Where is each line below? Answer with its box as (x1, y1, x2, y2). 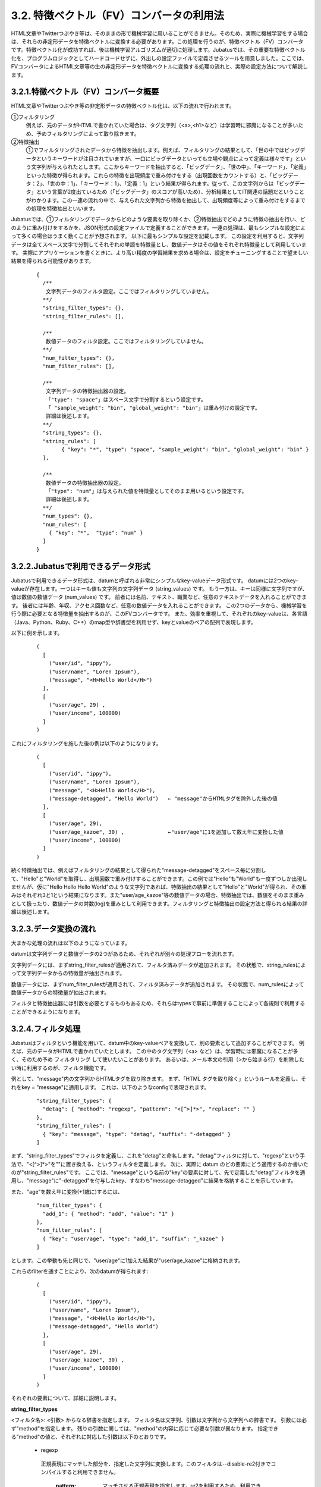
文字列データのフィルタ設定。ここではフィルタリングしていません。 (45, 288, 212, 294)
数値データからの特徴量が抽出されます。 (11, 989, 110, 996)
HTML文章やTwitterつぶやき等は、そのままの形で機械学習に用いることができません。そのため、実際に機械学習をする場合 (11, 30, 309, 37)
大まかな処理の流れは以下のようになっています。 (11, 939, 130, 946)
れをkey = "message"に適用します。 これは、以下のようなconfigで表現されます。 (11, 1083, 210, 1091)
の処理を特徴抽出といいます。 (26, 205, 99, 212)
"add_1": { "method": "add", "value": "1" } (42, 1210, 175, 1217)
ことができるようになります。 (11, 1008, 84, 1015)
